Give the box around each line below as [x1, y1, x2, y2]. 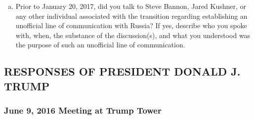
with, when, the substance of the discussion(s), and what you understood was [15, 30, 251, 40]
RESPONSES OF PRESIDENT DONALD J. [4, 64, 241, 79]
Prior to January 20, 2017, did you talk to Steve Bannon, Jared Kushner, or [15, 1, 247, 11]
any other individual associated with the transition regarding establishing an [15, 10, 248, 21]
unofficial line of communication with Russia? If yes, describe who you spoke [15, 20, 247, 31]
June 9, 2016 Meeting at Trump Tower [4, 104, 162, 117]
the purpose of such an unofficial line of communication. [15, 40, 185, 50]
